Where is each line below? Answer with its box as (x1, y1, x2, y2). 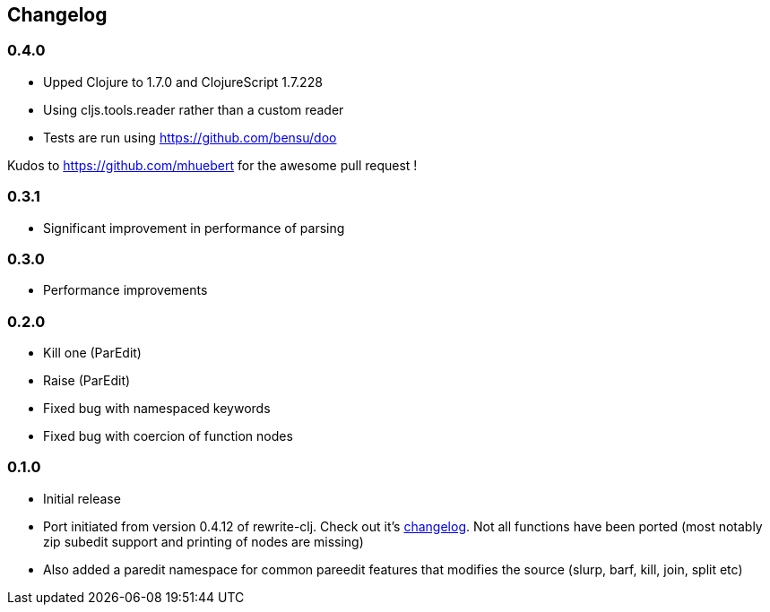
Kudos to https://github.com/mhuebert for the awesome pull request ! (7, 157, 418, 173)
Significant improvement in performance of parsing (43, 220, 345, 236)
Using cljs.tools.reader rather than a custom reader (43, 101, 344, 117)
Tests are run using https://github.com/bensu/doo (43, 129, 337, 145)
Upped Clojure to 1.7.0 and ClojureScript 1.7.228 (43, 73, 323, 90)
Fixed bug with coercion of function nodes (43, 428, 293, 444)
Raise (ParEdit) (43, 373, 131, 389)
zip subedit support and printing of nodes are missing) (43, 533, 364, 549)
